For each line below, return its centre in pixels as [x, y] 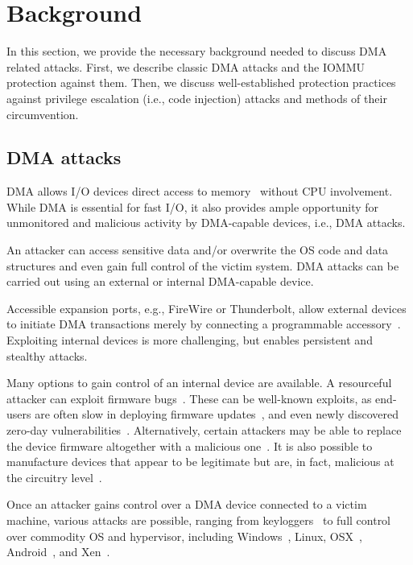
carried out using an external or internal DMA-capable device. [160, 281]
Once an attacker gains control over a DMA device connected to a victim [187, 504]
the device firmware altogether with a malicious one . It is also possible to [190, 445]
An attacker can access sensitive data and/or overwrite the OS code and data [198, 250]
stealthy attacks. [47, 355]
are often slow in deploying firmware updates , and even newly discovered [217, 414]
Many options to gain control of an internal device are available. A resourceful [199, 383]
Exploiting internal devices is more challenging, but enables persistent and [190, 340]
